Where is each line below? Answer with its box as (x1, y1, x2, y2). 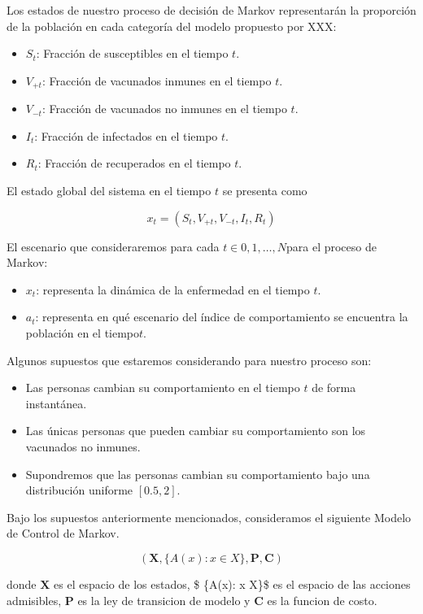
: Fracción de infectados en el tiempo (34, 127, 218, 144)
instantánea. (25, 394, 87, 412)
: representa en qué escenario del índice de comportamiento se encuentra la (35, 308, 408, 325)
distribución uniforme (25, 481, 133, 499)
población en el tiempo (25, 324, 140, 341)
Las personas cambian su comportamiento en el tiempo (25, 379, 300, 396)
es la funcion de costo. (267, 591, 377, 608)
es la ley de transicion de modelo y (77, 591, 251, 608)
